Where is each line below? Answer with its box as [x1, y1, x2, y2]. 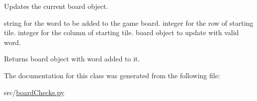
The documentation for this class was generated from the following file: [4, 70, 220, 80]
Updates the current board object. [4, 1, 108, 11]
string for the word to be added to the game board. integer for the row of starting [4, 17, 254, 28]
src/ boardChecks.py [4, 87, 65, 97]
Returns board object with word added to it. [4, 53, 140, 64]
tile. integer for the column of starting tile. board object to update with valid [4, 27, 239, 38]
